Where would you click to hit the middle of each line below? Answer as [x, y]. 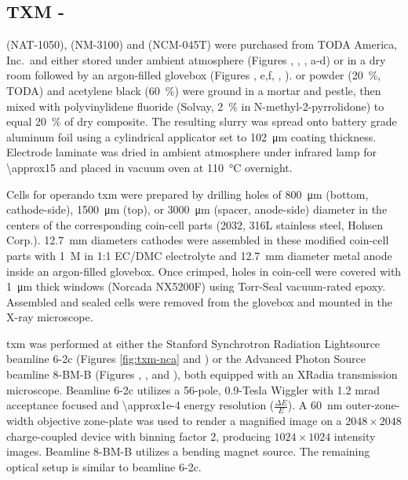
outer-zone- [373, 405]
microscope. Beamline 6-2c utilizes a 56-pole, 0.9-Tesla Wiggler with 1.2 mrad [193, 389]
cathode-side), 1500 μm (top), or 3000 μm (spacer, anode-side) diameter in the [197, 209]
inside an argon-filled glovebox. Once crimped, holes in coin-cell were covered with [204, 271]
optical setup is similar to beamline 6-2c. [104, 466]
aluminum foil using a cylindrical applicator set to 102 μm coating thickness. [191, 136]
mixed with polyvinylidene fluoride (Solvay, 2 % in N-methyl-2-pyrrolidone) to [195, 106]
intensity [355, 436]
